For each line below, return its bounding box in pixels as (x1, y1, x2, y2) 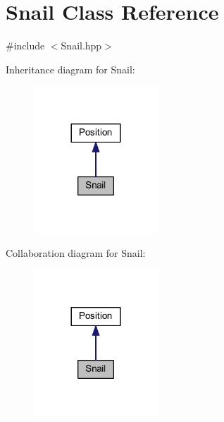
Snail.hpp (61, 38, 102, 53)
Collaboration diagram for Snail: (6, 245, 146, 260)
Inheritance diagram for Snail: (6, 61, 135, 76)
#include (6, 38, 45, 53)
